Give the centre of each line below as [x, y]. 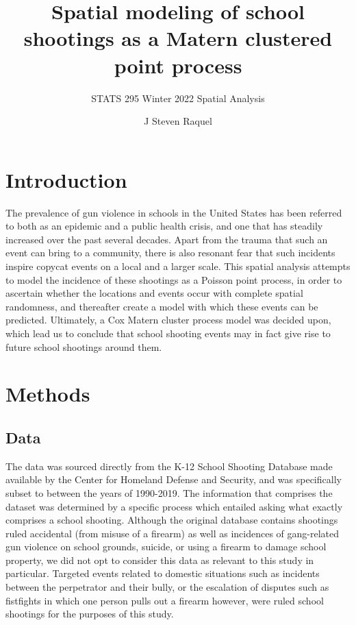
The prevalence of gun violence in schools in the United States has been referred [174, 212]
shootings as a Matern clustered [178, 38]
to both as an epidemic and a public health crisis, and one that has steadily [164, 226]
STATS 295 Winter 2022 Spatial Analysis [178, 98]
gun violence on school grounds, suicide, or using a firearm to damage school [166, 547]
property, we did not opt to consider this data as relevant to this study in [160, 560]
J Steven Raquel [178, 121]
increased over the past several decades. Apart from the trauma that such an [167, 239]
